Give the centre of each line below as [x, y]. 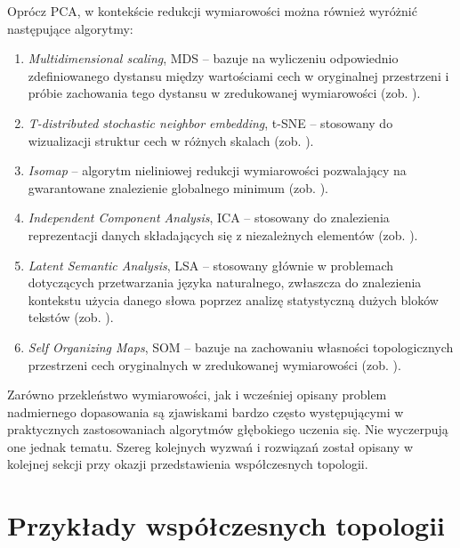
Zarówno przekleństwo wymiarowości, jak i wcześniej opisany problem [197, 395]
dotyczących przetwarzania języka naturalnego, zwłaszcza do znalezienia [225, 282]
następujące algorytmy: [70, 28]
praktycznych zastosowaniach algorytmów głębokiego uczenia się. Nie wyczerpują [228, 429]
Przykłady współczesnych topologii [226, 525]
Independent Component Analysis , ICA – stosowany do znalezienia [209, 218]
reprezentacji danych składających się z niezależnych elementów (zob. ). [223, 234]
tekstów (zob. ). [71, 317]
